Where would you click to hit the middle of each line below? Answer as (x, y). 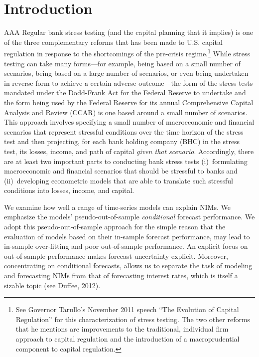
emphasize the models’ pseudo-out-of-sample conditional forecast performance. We (129, 217)
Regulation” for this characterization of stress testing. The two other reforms (133, 319)
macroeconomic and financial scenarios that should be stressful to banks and (121, 171)
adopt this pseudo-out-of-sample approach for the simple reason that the (115, 227)
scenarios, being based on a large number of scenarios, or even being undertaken (126, 73)
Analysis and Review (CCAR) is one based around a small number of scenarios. (126, 112)
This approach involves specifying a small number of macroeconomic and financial (129, 122)
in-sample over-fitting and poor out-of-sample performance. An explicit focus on (126, 246)
